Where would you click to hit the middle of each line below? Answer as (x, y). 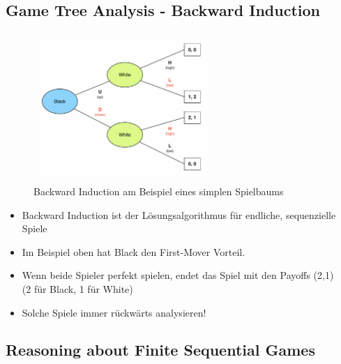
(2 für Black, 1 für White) (77, 288)
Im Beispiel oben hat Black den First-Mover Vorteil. (134, 251)
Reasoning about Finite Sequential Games (160, 350)
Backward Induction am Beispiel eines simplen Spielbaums (159, 191)
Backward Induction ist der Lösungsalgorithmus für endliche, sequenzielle (179, 214)
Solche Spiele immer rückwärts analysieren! (114, 312)
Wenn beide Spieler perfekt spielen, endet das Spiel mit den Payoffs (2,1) (178, 275)
